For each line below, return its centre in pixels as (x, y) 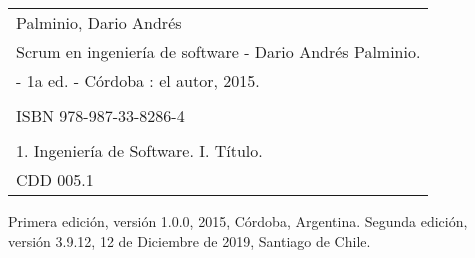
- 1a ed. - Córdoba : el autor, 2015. (138, 80)
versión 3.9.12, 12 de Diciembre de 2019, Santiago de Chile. (189, 240)
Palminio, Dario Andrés (99, 22)
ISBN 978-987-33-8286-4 (100, 115)
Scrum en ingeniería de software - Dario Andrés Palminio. (218, 51)
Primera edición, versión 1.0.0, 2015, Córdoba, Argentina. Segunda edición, (238, 221)
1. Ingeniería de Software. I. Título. (139, 150)
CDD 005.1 (55, 179)
